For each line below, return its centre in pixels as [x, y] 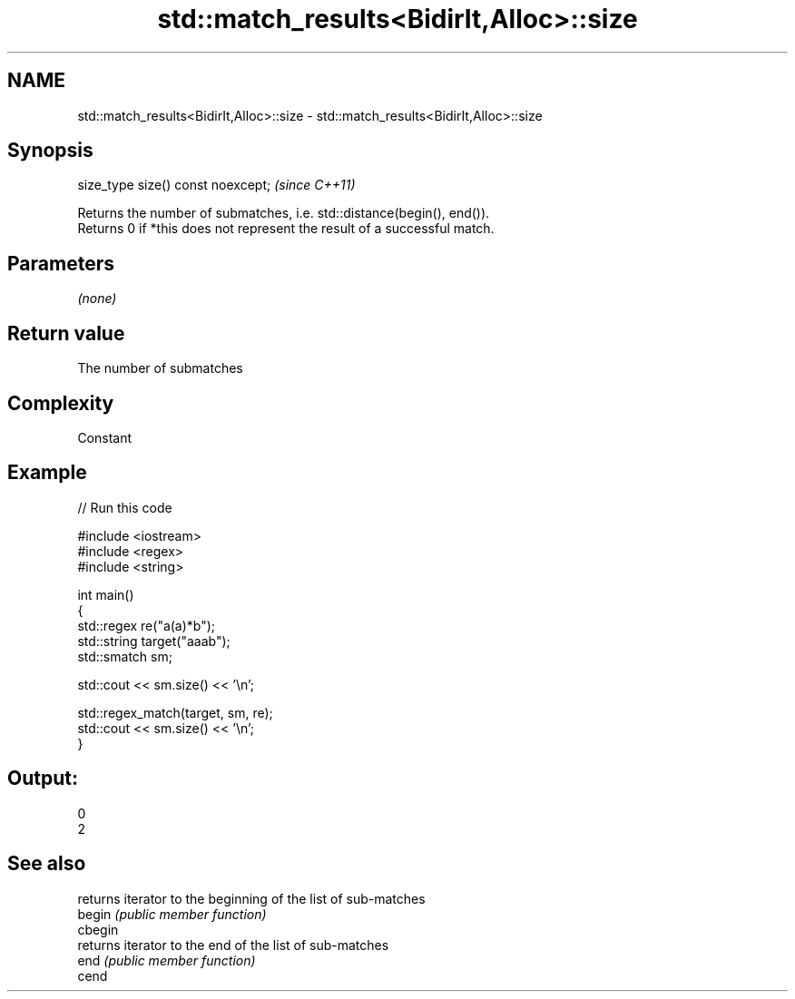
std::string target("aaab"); [154, 641]
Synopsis [50, 151]
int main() [106, 594]
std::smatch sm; [125, 656]
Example [47, 473]
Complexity [61, 403]
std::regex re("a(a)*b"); [147, 625]
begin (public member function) [172, 914]
